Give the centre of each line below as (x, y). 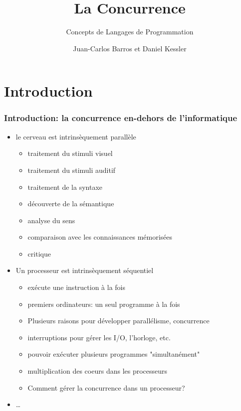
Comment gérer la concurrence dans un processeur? (106, 387)
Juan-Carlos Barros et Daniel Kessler (130, 48)
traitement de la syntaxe (65, 187)
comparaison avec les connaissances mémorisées (100, 237)
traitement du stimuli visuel (70, 153)
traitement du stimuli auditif (72, 170)
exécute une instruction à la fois (77, 287)
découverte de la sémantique (71, 204)
